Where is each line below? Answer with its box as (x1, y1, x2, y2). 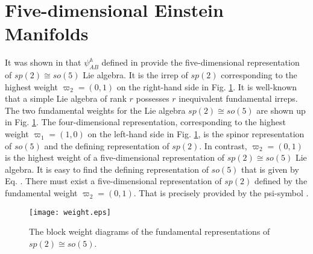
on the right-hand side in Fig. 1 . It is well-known (116, 80, 297, 93)
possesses (136, 92, 169, 105)
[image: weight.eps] (29, 208, 112, 217)
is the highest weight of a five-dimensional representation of (5, 151, 224, 164)
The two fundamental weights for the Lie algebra (5, 104, 186, 116)
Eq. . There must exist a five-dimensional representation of (5, 175, 222, 187)
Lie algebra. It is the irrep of (83, 69, 188, 81)
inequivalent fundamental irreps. (179, 92, 298, 105)
